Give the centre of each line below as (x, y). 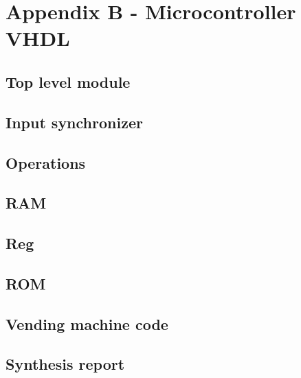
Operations (46, 162)
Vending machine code (87, 323)
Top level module (68, 81)
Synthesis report (65, 364)
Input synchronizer (74, 122)
